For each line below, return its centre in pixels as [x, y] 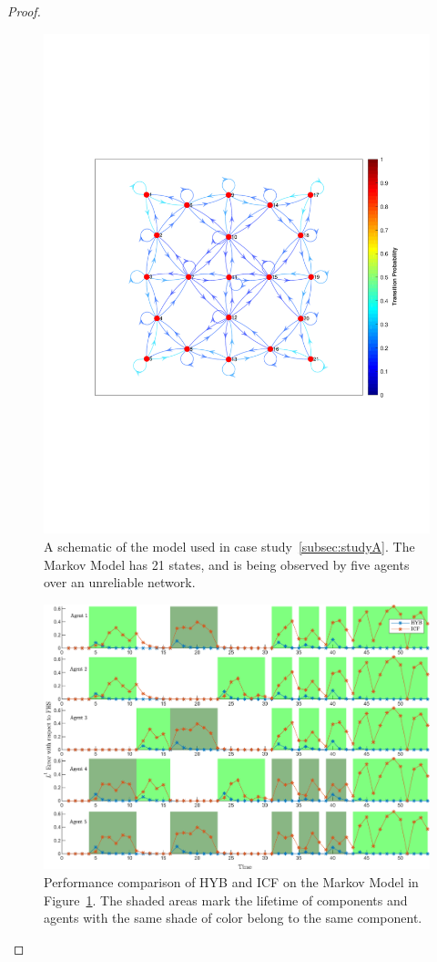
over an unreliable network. [120, 582]
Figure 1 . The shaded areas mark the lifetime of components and [226, 900]
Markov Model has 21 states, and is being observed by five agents [227, 564]
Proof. [24, 11]
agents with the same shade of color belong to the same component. [233, 918]
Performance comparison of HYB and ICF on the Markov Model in [231, 881]
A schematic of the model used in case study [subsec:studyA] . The [229, 547]
